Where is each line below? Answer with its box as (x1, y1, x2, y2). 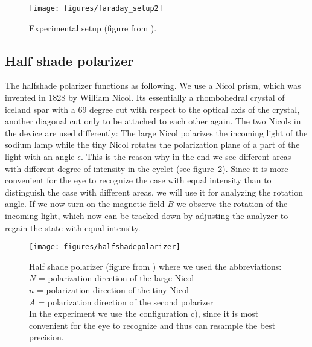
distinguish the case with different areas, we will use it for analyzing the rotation (5, 185, 304, 198)
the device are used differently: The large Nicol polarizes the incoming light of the (5, 126, 308, 139)
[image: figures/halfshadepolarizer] (29, 243, 180, 252)
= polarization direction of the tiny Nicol (37, 284, 189, 296)
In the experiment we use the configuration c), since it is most (29, 307, 259, 320)
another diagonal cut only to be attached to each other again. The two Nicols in (5, 115, 301, 127)
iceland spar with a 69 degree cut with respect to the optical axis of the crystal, (5, 103, 300, 115)
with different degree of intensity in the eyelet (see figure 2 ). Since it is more (5, 162, 288, 174)
